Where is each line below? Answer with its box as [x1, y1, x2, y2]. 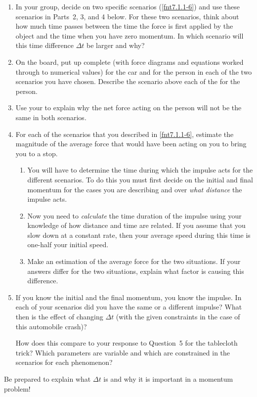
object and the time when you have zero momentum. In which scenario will [15, 30, 244, 41]
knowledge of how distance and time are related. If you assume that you [27, 220, 246, 230]
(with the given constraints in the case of [116, 311, 240, 322]
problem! [4, 383, 31, 394]
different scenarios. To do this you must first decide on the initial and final [27, 174, 253, 184]
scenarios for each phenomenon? [15, 357, 113, 367]
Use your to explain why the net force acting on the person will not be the [15, 102, 242, 113]
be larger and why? [86, 40, 145, 50]
